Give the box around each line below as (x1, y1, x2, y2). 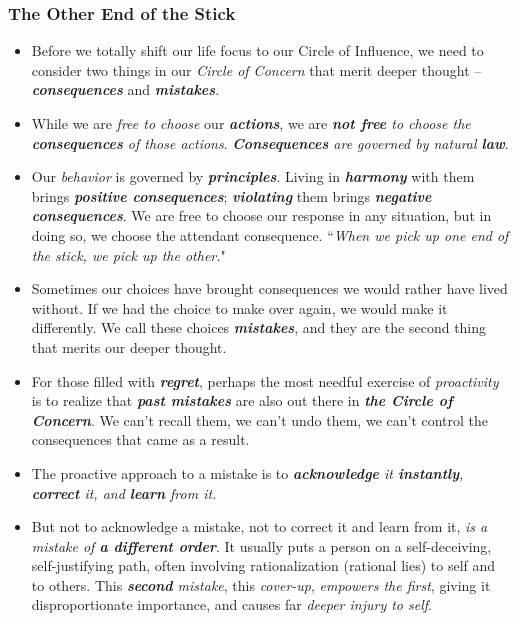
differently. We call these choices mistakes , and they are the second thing (31, 317, 487, 338)
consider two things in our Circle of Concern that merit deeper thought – (31, 59, 482, 80)
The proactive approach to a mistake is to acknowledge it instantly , (31, 462, 464, 483)
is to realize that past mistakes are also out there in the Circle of (31, 390, 453, 411)
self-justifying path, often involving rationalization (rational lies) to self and (31, 555, 496, 576)
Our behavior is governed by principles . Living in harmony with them (31, 166, 475, 187)
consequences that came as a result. (31, 429, 250, 450)
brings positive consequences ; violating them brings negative (31, 185, 432, 206)
